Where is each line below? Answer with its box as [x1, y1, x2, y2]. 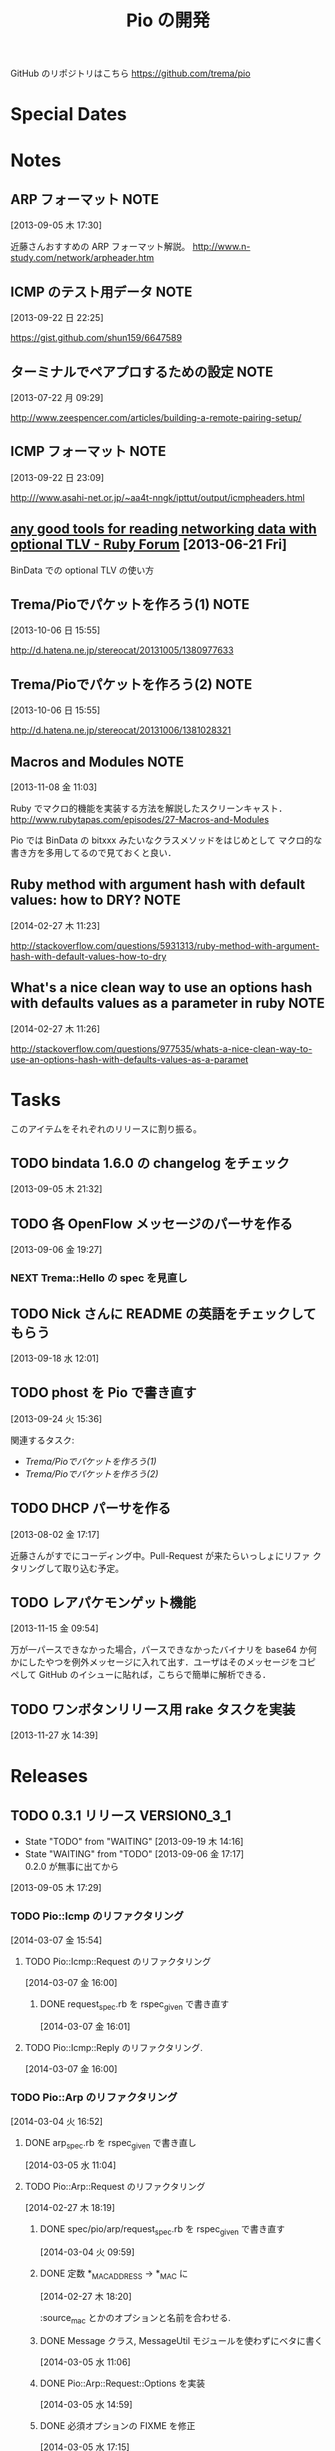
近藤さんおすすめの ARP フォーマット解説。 [10, 241, 191, 253]
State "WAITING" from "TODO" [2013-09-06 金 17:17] [24, 1848, 245, 1860]
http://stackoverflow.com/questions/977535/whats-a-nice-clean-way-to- [10, 1042, 313, 1055]
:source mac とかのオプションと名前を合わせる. [39, 2312, 232, 2326]
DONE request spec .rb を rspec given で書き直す [39, 1997, 230, 2012]
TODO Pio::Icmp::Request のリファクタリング [24, 1955, 212, 1967]
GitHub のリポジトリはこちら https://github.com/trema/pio [10, 67, 251, 80]
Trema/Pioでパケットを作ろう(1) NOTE [10, 596, 250, 613]
